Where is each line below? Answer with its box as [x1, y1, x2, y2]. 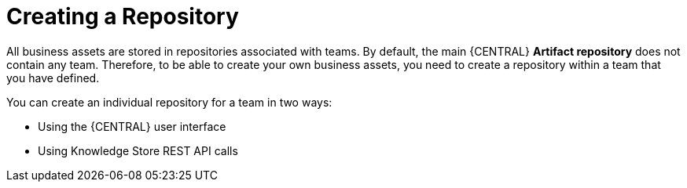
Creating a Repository [6, 3, 239, 30]
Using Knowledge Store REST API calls [38, 143, 238, 157]
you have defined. [6, 70, 100, 85]
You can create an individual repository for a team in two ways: [6, 95, 332, 109]
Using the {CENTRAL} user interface [38, 119, 226, 133]
